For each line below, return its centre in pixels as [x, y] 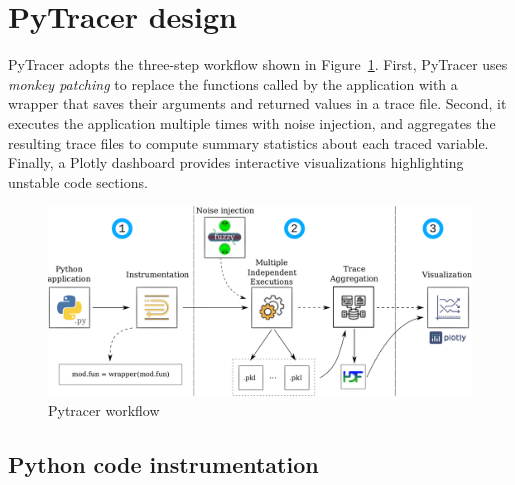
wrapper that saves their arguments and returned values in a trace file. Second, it [257, 103]
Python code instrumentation [163, 463]
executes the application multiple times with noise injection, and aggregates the [252, 122]
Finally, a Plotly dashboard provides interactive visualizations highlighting [236, 162]
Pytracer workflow [104, 409]
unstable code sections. [78, 181]
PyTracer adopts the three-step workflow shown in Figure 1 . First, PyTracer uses [258, 64]
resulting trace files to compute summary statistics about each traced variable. [248, 142]
